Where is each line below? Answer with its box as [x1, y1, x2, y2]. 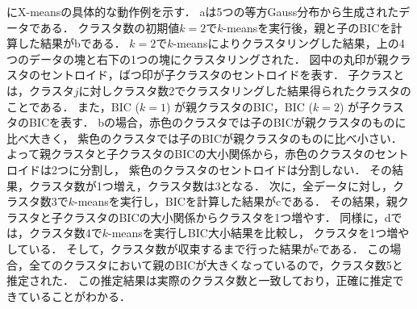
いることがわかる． [28, 287, 131, 304]
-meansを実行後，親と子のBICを [223, 19, 391, 35]
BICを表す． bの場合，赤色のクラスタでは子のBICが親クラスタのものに [28, 114, 407, 131]
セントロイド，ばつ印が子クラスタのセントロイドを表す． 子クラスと [40, 66, 405, 83]
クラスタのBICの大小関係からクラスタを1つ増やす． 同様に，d [62, 208, 391, 225]
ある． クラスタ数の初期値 [40, 19, 180, 35]
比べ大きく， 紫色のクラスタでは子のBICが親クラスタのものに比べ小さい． [6, 129, 402, 146]
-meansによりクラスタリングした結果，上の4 [173, 35, 405, 52]
